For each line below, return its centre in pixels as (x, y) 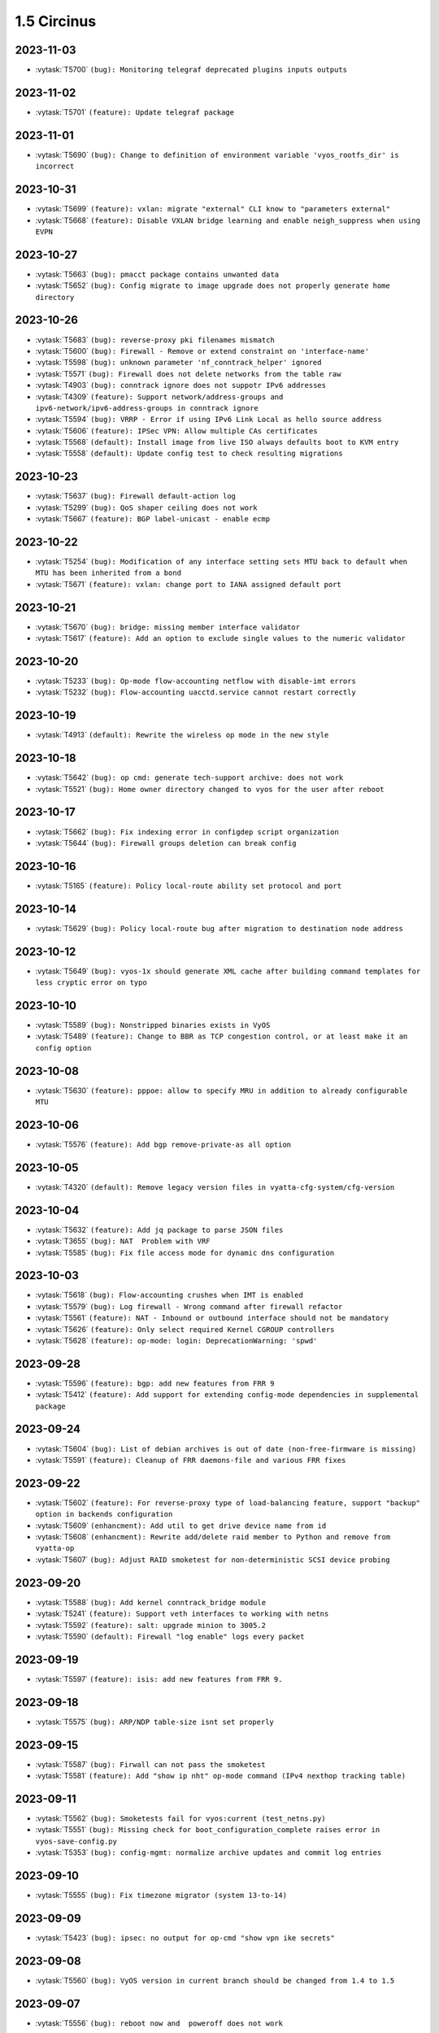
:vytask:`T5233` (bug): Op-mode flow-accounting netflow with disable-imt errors (196, 681)
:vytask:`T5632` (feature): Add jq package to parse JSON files (159, 1230)
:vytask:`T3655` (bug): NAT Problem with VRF (123, 1241)
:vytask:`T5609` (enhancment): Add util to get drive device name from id (181, 1526)
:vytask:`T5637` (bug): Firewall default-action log (135, 496)
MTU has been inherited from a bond (109, 573)
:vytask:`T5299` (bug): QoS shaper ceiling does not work (146, 507)
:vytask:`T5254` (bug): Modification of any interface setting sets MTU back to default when (222, 562)
